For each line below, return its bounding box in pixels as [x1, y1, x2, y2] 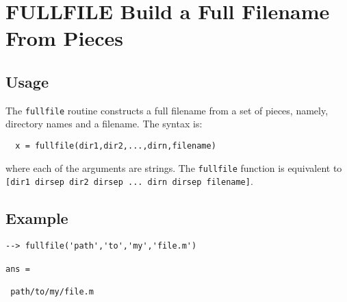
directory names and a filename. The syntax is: [5, 116, 203, 131]
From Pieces [5, 24, 123, 52]
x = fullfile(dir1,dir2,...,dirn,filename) [15, 141, 216, 151]
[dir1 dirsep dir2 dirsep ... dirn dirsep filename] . [5, 174, 253, 188]
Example [5, 207, 68, 229]
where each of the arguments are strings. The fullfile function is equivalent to [5, 160, 342, 175]
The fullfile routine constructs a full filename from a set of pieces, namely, [5, 103, 329, 117]
